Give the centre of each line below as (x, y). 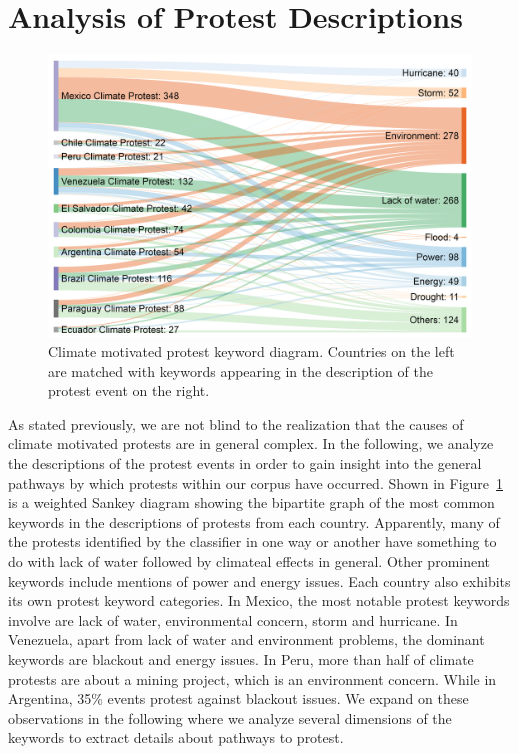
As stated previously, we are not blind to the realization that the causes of (236, 423)
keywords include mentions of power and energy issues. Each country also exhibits (259, 580)
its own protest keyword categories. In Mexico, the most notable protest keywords (259, 600)
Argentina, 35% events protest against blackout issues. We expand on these (238, 698)
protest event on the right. (129, 390)
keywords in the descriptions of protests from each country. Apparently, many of (254, 521)
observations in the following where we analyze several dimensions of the (230, 717)
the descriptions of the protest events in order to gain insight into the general (245, 463)
